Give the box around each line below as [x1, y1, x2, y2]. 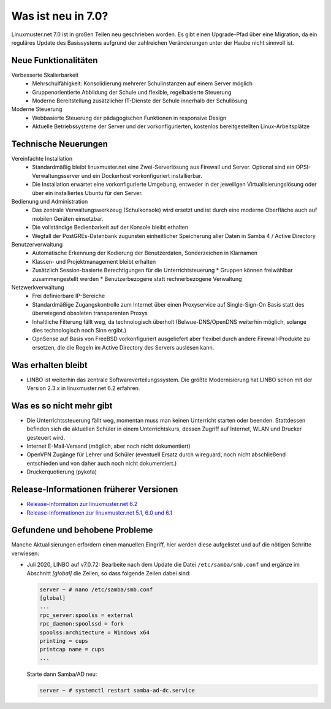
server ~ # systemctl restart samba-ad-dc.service [39, 687, 196, 694]
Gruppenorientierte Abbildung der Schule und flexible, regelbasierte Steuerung [32, 88, 232, 96]
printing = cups [39, 637, 89, 644]
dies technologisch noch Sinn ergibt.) [32, 326, 127, 334]
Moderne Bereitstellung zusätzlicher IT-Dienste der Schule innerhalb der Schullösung [32, 97, 248, 104]
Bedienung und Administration [11, 198, 88, 205]
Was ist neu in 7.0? [11, 9, 108, 23]
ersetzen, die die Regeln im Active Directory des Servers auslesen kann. [32, 343, 215, 351]
